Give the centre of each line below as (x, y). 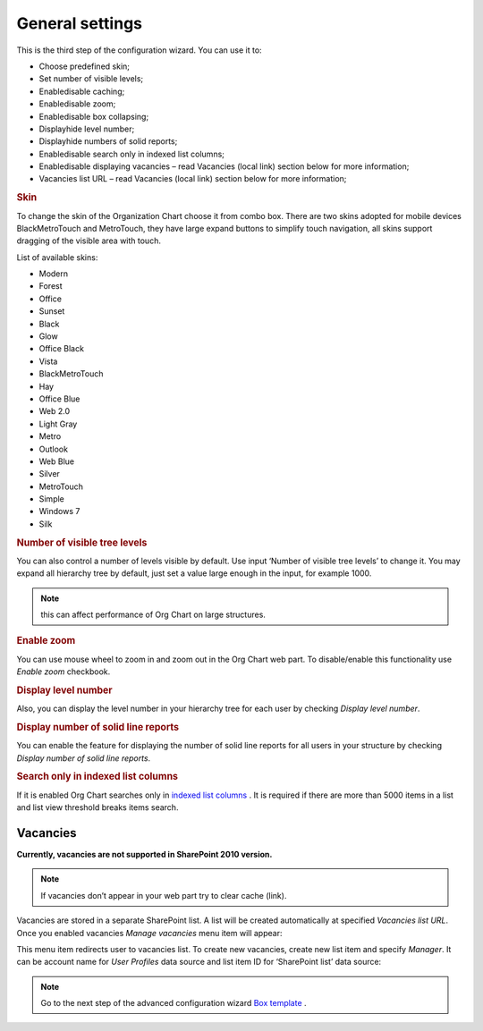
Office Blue (59, 399)
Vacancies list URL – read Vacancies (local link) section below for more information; (193, 179)
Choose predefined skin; (84, 66)
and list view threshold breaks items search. (97, 807)
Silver (49, 474)
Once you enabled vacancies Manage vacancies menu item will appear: (149, 933)
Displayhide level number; (87, 129)
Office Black (62, 349)
